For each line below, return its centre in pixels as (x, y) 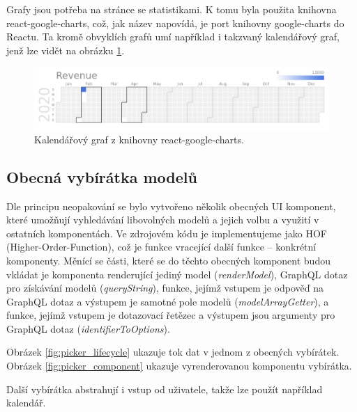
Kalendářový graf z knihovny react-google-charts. (139, 139)
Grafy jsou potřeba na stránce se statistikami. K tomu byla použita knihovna (172, 9)
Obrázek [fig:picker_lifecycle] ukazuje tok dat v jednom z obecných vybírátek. (173, 352)
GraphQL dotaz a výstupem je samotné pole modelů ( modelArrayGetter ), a (168, 301)
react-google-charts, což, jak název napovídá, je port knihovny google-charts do (175, 23)
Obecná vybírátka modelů (102, 176)
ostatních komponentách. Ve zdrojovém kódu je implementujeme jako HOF (167, 233)
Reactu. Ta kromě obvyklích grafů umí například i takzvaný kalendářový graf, (173, 37)
